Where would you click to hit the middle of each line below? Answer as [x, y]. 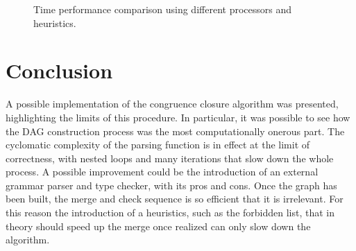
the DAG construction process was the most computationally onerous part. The [175, 131]
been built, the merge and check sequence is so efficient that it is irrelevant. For [175, 199]
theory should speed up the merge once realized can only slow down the [158, 226]
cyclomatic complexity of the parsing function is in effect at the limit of [158, 145]
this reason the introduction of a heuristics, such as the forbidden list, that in [170, 213]
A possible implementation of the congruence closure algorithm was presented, [172, 104]
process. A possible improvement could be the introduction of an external [162, 172]
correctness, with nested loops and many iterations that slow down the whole [170, 158]
